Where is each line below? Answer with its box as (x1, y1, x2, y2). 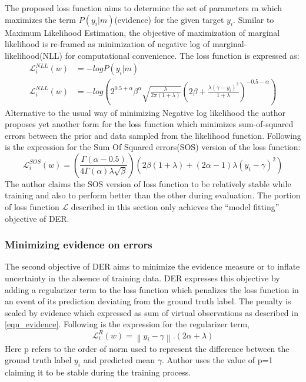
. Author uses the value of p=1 (161, 354, 273, 366)
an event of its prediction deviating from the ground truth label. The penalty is (5, 295, 291, 307)
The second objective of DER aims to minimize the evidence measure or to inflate (5, 260, 300, 273)
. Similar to (233, 13, 274, 25)
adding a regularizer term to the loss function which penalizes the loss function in (5, 283, 299, 295)
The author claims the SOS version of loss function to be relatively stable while (5, 177, 291, 190)
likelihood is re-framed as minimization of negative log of (5, 38, 210, 50)
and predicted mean (83, 354, 155, 366)
